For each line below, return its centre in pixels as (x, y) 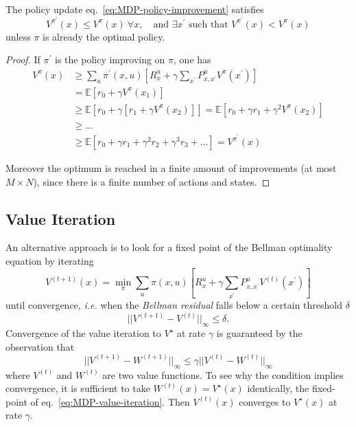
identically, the (278, 388)
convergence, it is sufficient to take (78, 388)
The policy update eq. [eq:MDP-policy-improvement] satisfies (135, 9)
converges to (265, 401)
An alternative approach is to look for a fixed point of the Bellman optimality (169, 247)
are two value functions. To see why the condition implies (223, 374)
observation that (40, 346)
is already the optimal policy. (104, 36)
